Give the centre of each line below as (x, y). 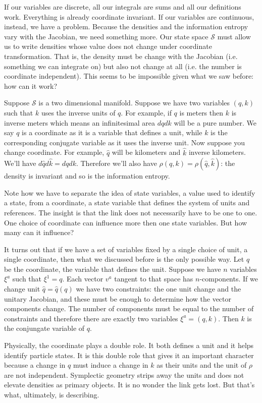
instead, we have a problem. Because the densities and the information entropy (126, 26)
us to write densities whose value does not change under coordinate (108, 46)
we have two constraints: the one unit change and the (159, 289)
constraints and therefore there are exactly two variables (91, 318)
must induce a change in (111, 365)
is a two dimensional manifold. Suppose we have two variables (134, 103)
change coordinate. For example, (54, 152)
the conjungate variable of (44, 328)
